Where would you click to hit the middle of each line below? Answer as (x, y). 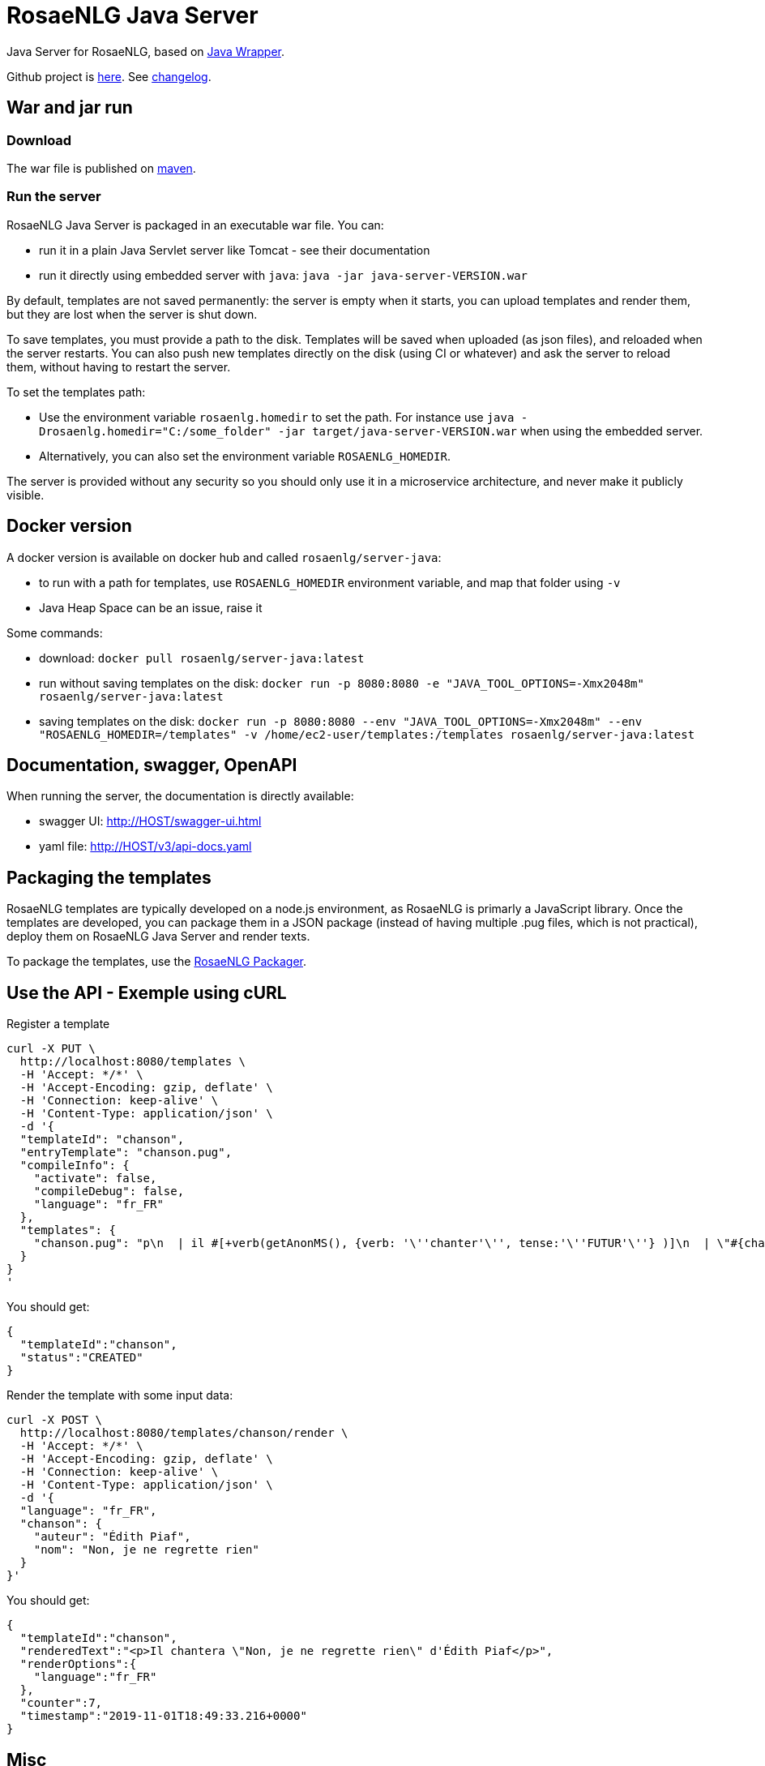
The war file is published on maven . (101, 168)
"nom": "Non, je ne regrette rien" (146, 1550)
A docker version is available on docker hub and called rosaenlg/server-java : (224, 557)
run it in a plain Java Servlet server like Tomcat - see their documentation (235, 250)
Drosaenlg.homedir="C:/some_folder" (155, 431)
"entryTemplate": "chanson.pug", (126, 1153)
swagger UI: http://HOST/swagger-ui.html (150, 821)
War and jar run (70, 108)
